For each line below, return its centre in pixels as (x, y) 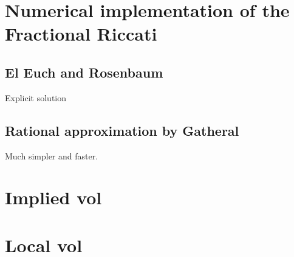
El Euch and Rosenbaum (84, 72)
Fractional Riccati (81, 34)
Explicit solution (36, 97)
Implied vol (53, 197)
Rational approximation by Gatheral (122, 130)
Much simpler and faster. (52, 155)
